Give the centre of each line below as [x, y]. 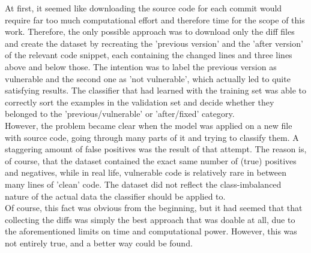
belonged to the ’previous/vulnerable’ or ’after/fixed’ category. [120, 114]
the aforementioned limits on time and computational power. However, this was [151, 231]
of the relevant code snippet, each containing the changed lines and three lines [149, 55]
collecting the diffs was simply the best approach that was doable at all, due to [150, 219]
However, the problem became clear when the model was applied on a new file [149, 125]
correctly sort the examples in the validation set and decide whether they [140, 102]
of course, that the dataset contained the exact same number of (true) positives [151, 160]
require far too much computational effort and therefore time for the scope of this [155, 19]
